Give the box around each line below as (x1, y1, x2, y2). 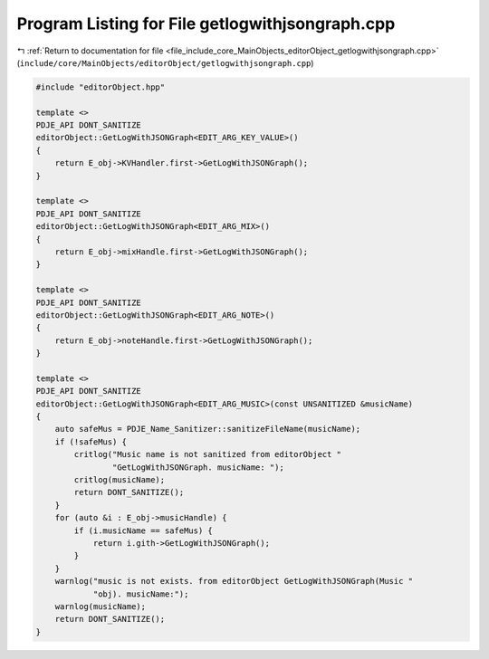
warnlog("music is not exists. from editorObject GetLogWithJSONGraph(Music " (54, 576, 414, 587)
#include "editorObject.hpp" (35, 81, 166, 92)
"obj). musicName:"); (92, 588, 189, 599)
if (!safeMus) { (54, 436, 127, 447)
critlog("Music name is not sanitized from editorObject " (73, 449, 342, 460)
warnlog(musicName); (54, 601, 147, 611)
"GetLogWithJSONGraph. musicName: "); (111, 462, 284, 473)
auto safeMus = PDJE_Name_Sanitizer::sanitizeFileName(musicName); (54, 424, 361, 435)
